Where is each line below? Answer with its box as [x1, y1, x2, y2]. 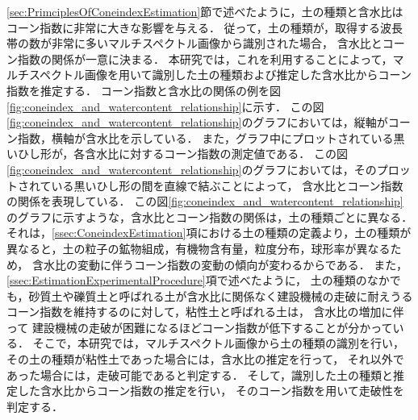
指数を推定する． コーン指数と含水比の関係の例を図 [6, 81, 281, 98]
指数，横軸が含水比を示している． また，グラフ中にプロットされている [17, 129, 394, 146]
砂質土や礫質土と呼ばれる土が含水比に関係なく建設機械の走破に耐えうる [28, 287, 413, 304]
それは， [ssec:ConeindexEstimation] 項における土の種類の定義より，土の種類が [6, 224, 412, 241]
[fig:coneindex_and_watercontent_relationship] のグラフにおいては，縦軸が [6, 114, 388, 131]
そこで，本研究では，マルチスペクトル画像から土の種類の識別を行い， [32, 335, 405, 351]
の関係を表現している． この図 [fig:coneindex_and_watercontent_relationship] [6, 193, 403, 210]
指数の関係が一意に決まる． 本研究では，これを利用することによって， [17, 50, 393, 67]
